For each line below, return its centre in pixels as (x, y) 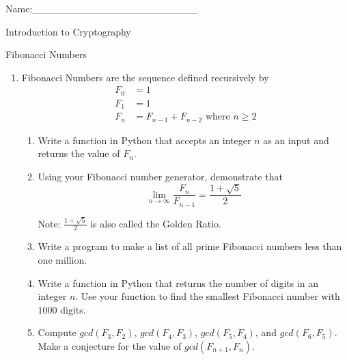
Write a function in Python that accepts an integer (144, 140)
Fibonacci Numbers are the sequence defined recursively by (145, 77)
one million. (63, 260)
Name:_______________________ (101, 8)
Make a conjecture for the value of (110, 346)
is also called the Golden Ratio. (156, 223)
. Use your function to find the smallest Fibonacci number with (208, 296)
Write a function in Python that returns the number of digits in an (178, 282)
